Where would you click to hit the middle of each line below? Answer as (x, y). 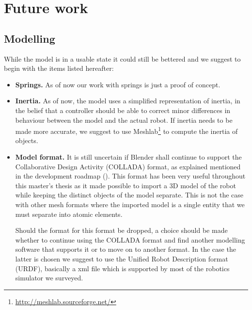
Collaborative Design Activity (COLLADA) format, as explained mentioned (128, 166)
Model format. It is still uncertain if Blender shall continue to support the (128, 156)
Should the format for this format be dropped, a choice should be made (121, 230)
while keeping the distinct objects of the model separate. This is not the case (129, 195)
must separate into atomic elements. (69, 214)
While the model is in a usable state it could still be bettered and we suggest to (122, 58)
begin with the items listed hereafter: (59, 68)
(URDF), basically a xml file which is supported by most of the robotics (122, 268)
